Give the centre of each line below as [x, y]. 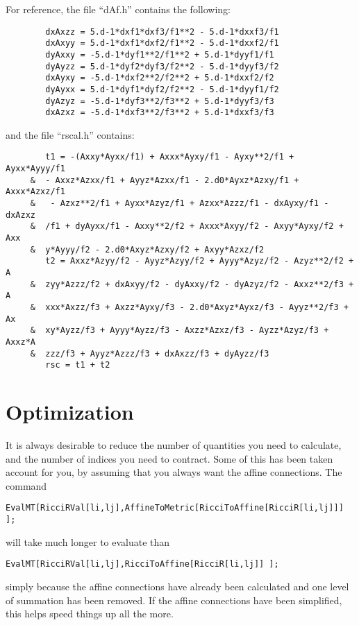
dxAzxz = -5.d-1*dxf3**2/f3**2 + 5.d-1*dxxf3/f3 [160, 113]
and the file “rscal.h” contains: [70, 134]
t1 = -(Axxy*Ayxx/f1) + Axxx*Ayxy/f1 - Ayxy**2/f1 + [170, 157]
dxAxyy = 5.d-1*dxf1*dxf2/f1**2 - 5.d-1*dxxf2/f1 [162, 43]
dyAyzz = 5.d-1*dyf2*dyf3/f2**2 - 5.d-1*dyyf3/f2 [162, 66]
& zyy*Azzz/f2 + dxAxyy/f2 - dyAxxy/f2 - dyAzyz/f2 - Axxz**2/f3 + [192, 284]
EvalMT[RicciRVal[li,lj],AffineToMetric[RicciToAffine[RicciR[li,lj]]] [175, 508]
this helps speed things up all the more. [90, 614]
